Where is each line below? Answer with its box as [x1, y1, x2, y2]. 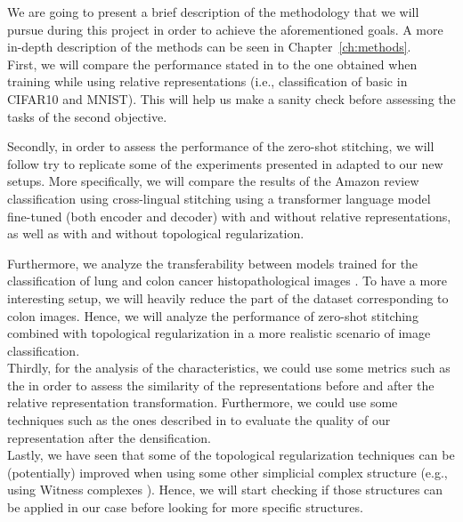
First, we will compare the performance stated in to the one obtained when [7, 54, 418, 73]
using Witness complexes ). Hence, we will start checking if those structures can [7, 480, 443, 499]
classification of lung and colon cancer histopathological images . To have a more [7, 271, 447, 290]
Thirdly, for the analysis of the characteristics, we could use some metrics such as [7, 358, 451, 377]
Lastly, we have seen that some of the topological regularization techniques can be [7, 446, 455, 464]
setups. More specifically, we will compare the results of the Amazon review [7, 172, 419, 190]
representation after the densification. [7, 428, 211, 446]
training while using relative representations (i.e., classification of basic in [7, 72, 408, 91]
